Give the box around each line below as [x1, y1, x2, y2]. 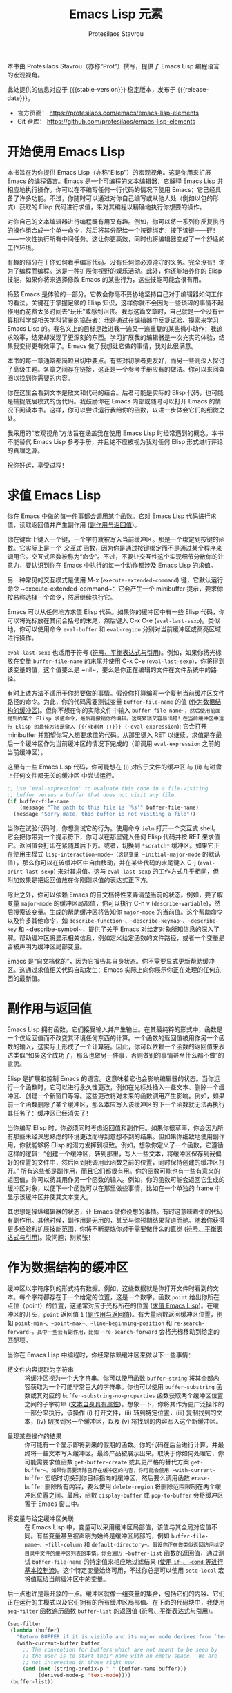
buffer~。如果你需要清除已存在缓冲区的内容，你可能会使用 [24, 1467, 170, 1474]
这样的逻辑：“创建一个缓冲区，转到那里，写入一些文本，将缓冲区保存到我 [7, 1149, 216, 1158]
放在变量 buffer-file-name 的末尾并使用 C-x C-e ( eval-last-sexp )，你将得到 [7, 657, 225, 665]
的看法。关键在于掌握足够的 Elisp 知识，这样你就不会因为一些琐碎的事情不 [7, 298, 218, 307]
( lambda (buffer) [10, 1627, 60, 1634]
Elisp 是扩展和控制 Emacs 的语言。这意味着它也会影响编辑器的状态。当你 [7, 1075, 214, 1083]
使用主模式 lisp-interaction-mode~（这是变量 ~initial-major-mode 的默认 [12, 850, 221, 859]
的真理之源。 [7, 446, 43, 455]
